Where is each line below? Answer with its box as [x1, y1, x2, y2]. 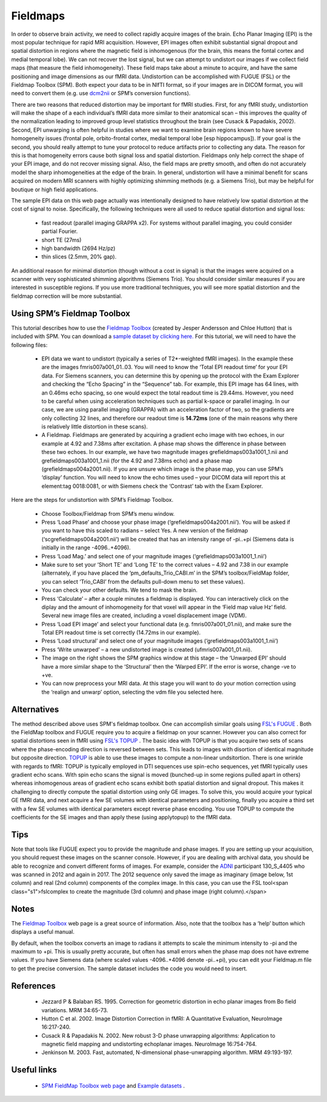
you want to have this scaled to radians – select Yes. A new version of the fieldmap [41, 527, 248, 534]
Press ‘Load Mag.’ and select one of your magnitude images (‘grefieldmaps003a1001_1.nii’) [41, 552, 267, 559]
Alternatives [11, 704, 59, 714]
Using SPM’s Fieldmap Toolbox [11, 308, 130, 319]
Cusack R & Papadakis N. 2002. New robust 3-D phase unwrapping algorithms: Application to [41, 1032, 276, 1039]
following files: [11, 341, 48, 348]
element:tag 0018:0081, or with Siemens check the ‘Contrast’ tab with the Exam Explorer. [41, 482, 263, 490]
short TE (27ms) [41, 236, 82, 243]
